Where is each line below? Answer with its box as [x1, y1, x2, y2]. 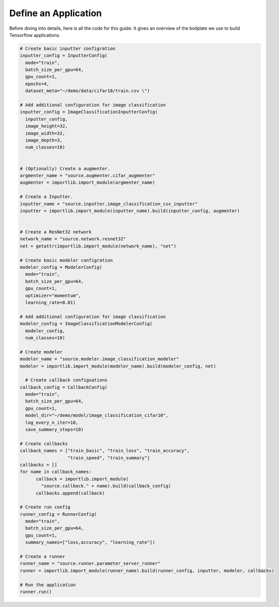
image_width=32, [25, 130, 65, 136]
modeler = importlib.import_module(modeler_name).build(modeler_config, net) [20, 363, 216, 369]
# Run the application [20, 582, 76, 587]
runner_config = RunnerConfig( [20, 511, 98, 517]
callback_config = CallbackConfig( [20, 384, 108, 390]
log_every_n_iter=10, [25, 419, 79, 426]
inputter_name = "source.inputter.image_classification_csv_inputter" [20, 201, 198, 207]
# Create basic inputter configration [20, 45, 116, 51]
